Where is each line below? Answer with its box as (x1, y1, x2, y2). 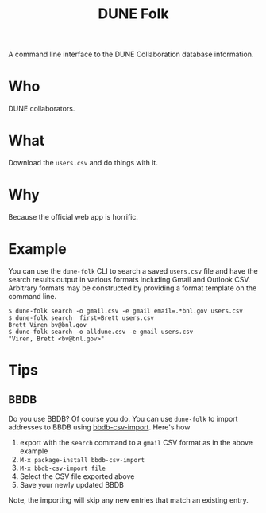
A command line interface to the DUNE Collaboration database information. (8, 49, 254, 60)
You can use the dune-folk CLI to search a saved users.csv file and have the (8, 266, 258, 275)
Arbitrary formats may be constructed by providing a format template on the (8, 283, 257, 293)
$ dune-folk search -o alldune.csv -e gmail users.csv (8, 328, 194, 336)
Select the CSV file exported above (19, 471, 135, 481)
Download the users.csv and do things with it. (8, 158, 159, 168)
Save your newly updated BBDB (19, 480, 125, 489)
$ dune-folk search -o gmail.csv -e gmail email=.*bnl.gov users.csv (8, 307, 244, 315)
